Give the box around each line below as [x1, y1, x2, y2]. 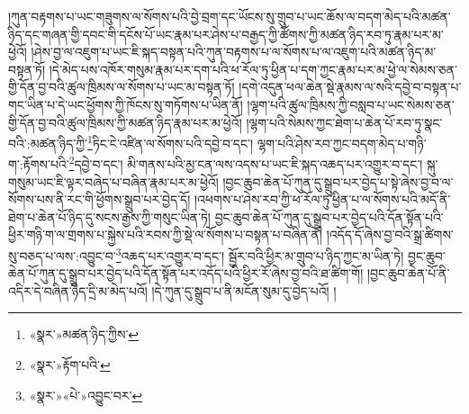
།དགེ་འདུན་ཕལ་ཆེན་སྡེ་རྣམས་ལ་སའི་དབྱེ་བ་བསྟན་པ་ [239, 77, 462, 96]
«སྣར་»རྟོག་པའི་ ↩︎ [29, 355, 111, 374]
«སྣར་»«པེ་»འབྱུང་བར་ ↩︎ [29, 385, 143, 404]
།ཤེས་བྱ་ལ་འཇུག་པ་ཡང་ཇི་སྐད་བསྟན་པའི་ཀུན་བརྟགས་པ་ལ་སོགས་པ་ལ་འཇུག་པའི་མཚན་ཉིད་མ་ [31, 42, 437, 61]
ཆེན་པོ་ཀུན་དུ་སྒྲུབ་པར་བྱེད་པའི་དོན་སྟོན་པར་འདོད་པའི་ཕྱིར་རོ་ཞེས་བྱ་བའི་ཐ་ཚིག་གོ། [8, 264, 364, 283]
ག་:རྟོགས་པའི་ [8, 155, 69, 174]
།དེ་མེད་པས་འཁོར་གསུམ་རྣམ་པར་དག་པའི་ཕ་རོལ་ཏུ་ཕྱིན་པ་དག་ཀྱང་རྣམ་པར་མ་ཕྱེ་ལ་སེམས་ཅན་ [49, 59, 458, 78]
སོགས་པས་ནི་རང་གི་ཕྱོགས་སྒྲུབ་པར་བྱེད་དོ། [8, 190, 191, 209]
